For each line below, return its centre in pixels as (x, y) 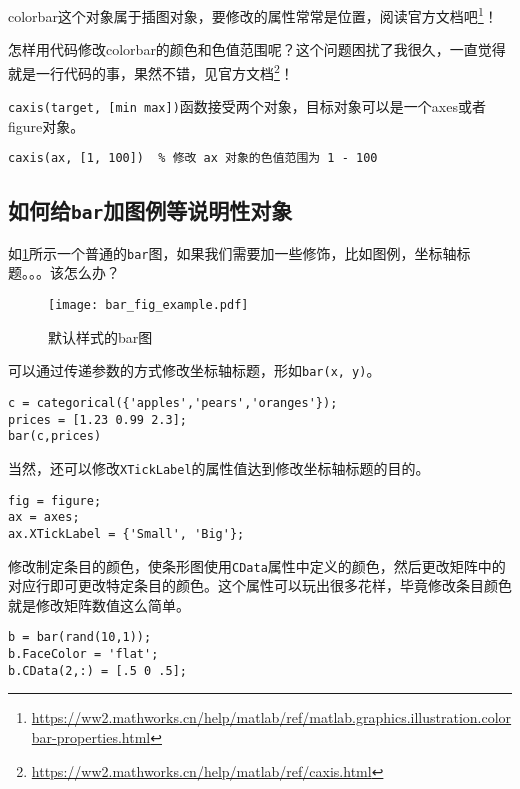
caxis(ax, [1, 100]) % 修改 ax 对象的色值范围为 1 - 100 (193, 158)
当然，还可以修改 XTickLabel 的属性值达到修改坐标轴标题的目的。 (219, 467)
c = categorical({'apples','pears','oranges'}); (173, 402)
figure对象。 (46, 125)
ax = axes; (44, 517)
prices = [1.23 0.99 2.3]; (97, 419)
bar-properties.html (91, 736)
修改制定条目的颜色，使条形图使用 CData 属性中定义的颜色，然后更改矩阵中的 (257, 565)
